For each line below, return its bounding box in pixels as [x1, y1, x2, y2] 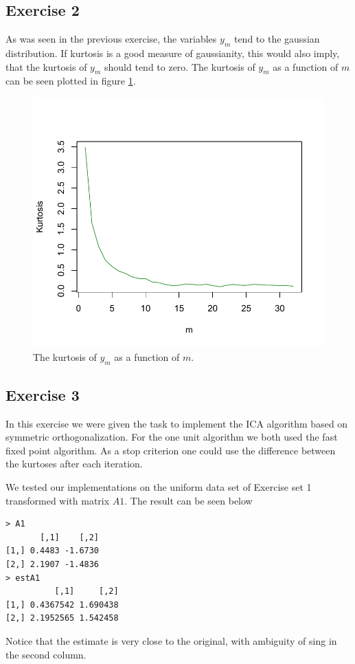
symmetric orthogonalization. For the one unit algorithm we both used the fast [5, 430, 338, 444]
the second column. [5, 647, 87, 661]
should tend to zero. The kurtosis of [104, 59, 255, 74]
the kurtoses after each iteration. [5, 456, 143, 471]
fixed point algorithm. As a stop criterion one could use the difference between [5, 443, 336, 457]
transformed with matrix [5, 493, 110, 507]
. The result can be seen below [124, 493, 253, 507]
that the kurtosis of [5, 59, 87, 74]
